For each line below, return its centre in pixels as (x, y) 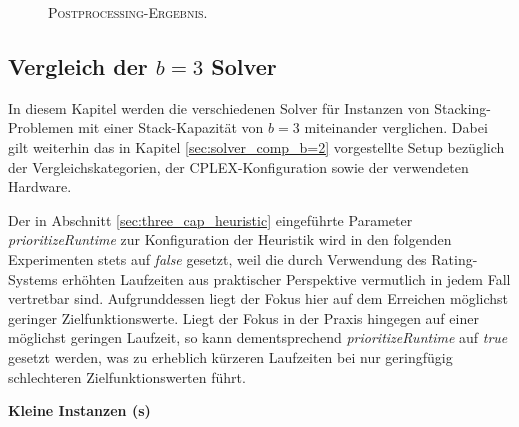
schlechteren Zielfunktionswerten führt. (127, 376)
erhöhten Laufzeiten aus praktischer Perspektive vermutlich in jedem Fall (286, 278)
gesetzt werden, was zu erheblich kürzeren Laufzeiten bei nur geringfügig (230, 356)
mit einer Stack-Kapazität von (171, 127)
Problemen (41, 127)
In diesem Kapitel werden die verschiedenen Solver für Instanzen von (219, 107)
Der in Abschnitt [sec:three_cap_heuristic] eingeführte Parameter (210, 219)
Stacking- (462, 107)
